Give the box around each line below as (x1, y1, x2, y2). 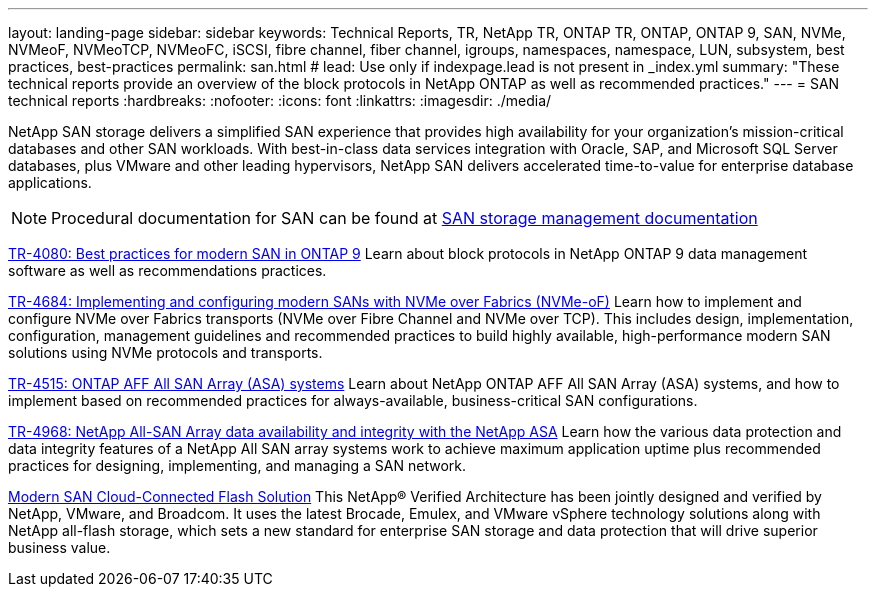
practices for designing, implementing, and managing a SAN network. (8, 457, 467, 474)
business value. (8, 539, 111, 556)
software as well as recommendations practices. (8, 262, 327, 279)
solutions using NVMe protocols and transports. (8, 344, 323, 361)
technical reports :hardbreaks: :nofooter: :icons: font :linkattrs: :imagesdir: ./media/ (8, 92, 552, 109)
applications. (8, 174, 92, 191)
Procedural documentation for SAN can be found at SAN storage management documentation (51, 208, 758, 228)
